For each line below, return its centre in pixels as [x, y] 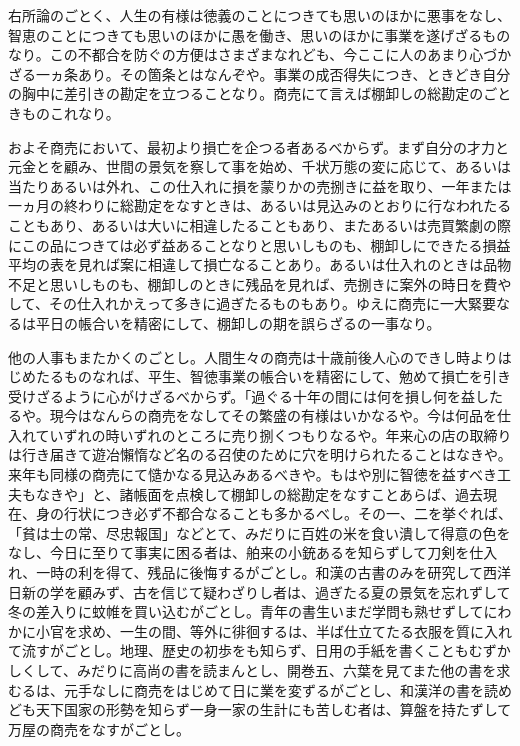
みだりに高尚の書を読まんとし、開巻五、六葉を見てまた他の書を [286, 670]
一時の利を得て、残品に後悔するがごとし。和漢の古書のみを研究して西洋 [274, 572]
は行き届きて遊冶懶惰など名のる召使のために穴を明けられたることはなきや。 [260, 454]
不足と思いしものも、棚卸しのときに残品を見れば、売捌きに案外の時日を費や [260, 283]
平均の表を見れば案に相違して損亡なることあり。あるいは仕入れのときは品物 [260, 264]
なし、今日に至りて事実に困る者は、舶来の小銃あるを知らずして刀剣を [239, 552]
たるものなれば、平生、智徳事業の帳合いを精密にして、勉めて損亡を [259, 376]
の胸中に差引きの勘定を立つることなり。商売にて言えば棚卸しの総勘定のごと [260, 93]
